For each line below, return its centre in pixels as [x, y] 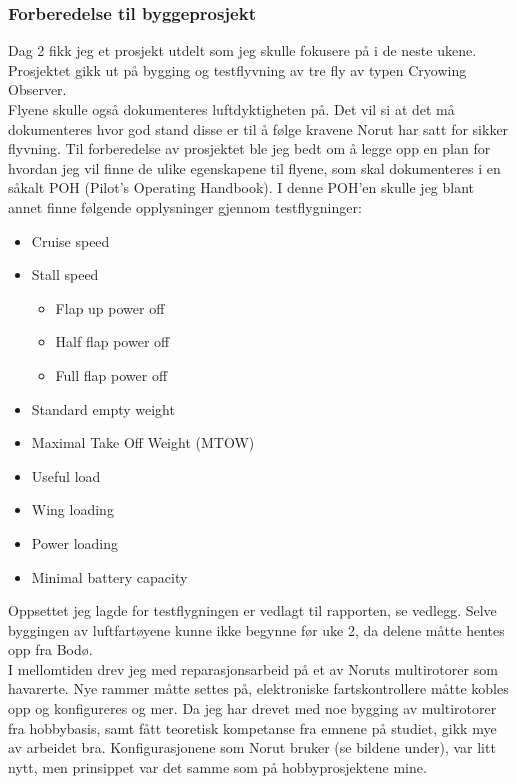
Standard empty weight [103, 408]
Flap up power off [110, 307]
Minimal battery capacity [109, 576]
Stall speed [65, 274]
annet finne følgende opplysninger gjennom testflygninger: [185, 206]
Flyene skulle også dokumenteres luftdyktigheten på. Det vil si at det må [231, 109]
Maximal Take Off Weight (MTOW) [143, 442]
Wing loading [72, 509]
